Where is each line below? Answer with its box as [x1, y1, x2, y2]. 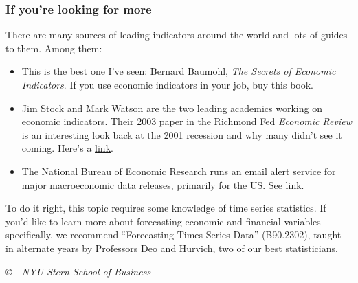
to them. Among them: [5, 41, 102, 55]
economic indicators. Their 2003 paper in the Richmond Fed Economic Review [21, 114, 352, 128]
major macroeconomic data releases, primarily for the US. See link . [21, 177, 304, 192]
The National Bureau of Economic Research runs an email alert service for [21, 163, 336, 178]
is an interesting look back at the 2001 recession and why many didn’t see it [21, 127, 342, 141]
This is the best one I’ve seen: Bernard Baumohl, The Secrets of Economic [21, 64, 336, 78]
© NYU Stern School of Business [5, 264, 151, 278]
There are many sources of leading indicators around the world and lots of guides [5, 27, 348, 42]
